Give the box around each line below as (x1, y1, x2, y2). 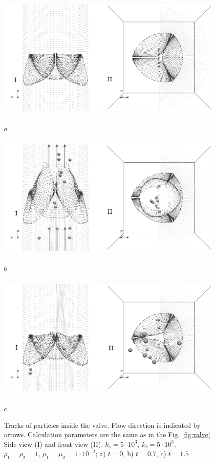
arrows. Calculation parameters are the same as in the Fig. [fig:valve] (4, 429, 210, 440)
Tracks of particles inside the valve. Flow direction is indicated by (4, 419, 201, 430)
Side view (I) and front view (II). (4, 439, 103, 449)
